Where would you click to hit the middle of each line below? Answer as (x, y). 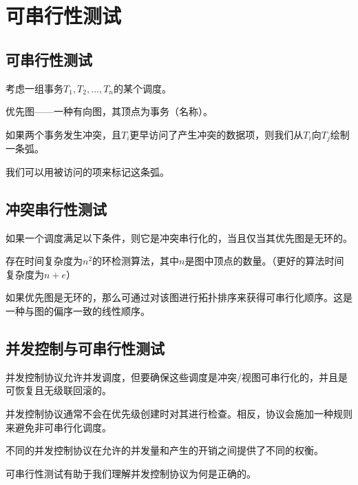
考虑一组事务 (34, 88)
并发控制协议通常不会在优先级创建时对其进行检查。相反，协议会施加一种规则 (179, 413)
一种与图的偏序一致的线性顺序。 (78, 310)
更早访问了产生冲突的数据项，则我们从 (217, 134)
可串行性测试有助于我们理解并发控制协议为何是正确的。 (131, 473)
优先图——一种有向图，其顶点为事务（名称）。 (109, 111)
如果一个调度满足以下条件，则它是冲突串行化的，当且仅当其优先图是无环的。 (179, 237)
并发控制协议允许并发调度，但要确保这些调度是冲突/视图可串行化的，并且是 (177, 376)
